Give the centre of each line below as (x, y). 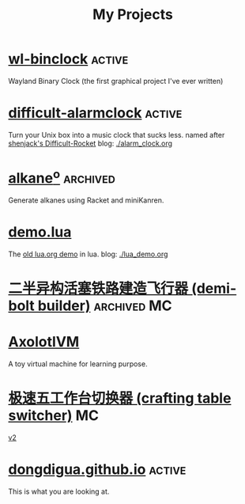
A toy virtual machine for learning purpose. (78, 364)
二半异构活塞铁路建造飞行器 (98, 288)
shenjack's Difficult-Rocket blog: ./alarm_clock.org (90, 143)
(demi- (214, 288)
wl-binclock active (68, 59)
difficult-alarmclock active (95, 113)
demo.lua (40, 232)
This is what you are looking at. (59, 491)
